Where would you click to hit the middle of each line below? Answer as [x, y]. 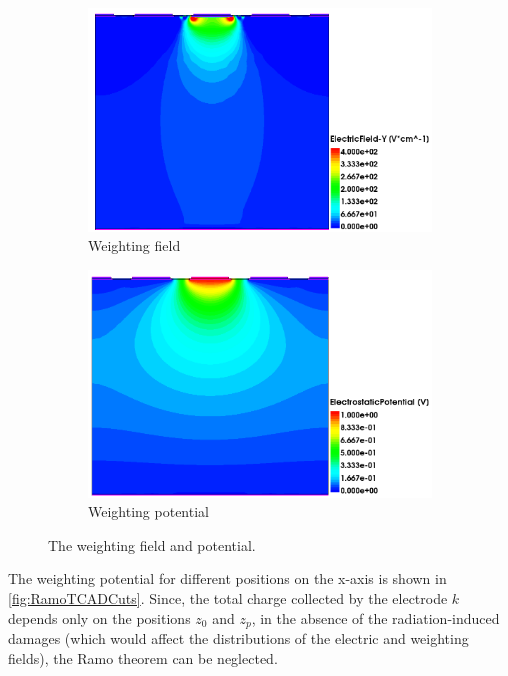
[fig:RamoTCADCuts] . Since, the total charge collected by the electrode [228, 597]
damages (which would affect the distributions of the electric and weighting [238, 637]
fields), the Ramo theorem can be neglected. [143, 657]
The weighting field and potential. [152, 544]
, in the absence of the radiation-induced [375, 617]
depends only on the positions [99, 617]
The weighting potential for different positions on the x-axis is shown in [227, 578]
